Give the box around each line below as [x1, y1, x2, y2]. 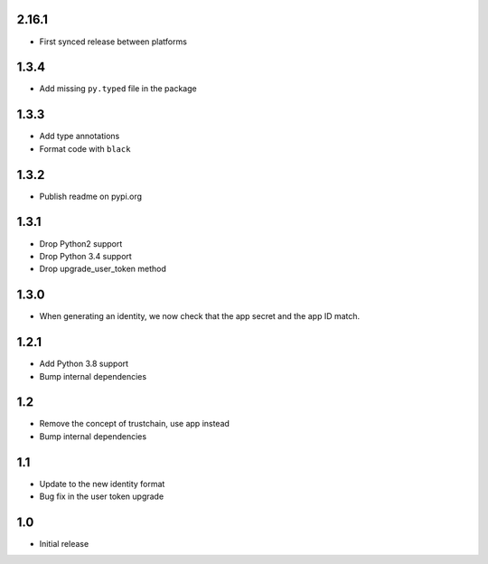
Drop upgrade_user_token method [39, 263, 167, 275]
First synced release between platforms [39, 36, 187, 47]
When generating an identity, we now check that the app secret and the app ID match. [39, 311, 361, 322]
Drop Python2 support [39, 238, 123, 249]
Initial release [39, 539, 89, 550]
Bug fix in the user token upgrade [39, 491, 164, 502]
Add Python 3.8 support [39, 358, 129, 370]
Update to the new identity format [39, 478, 165, 489]
